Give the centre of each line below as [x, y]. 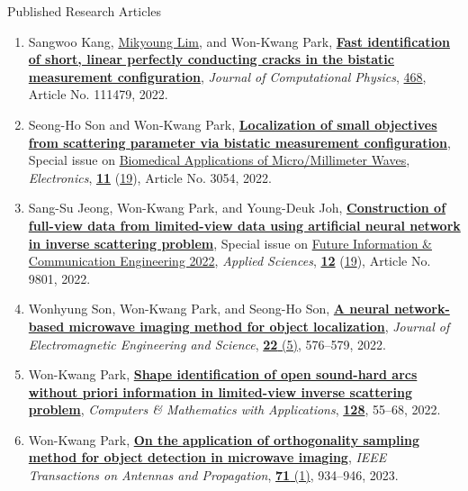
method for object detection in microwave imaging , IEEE [207, 457]
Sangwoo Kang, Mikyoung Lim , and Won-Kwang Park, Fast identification [239, 41]
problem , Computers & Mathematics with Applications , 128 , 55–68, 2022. [234, 409]
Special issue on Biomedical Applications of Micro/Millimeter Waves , [219, 160]
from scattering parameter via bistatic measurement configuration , [239, 142]
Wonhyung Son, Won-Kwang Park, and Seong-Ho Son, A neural [209, 309]
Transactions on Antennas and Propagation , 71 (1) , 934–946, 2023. [213, 475]
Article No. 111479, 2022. [98, 94]
